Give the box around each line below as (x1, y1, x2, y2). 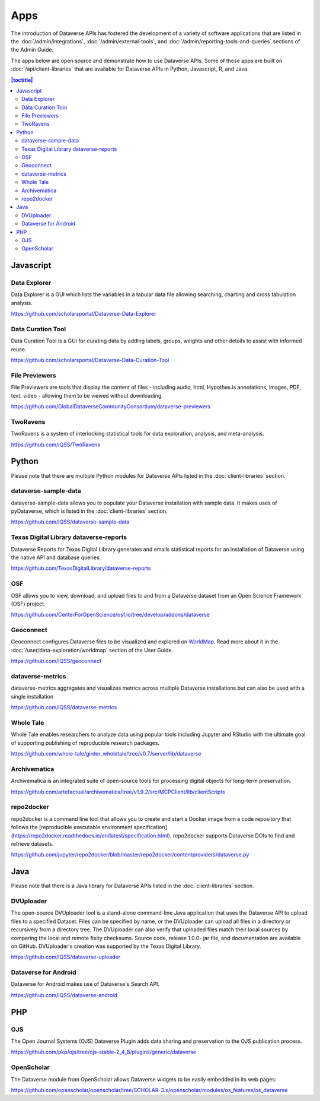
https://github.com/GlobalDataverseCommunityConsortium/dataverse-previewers (11, 403, 210, 410)
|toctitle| (11, 76, 33, 83)
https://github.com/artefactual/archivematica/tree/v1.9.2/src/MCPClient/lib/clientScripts (11, 788, 225, 795)
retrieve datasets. (11, 840, 54, 847)
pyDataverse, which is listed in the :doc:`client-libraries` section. (11, 507, 168, 515)
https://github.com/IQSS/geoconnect (11, 658, 102, 665)
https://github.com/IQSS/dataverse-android (11, 991, 118, 998)
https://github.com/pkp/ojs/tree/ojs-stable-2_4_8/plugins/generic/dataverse (11, 1048, 197, 1056)
